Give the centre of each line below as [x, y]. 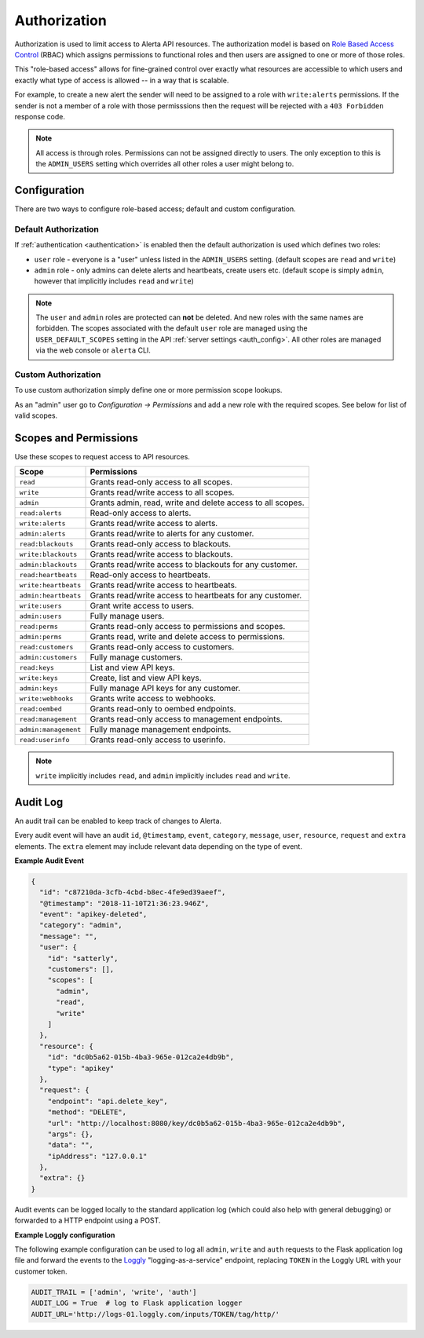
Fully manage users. [127, 616]
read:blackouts [46, 544]
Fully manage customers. [137, 657]
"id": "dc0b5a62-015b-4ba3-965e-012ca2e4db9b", [141, 1057]
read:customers [46, 647]
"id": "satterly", [83, 958]
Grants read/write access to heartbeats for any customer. [196, 595]
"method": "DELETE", [87, 1112]
